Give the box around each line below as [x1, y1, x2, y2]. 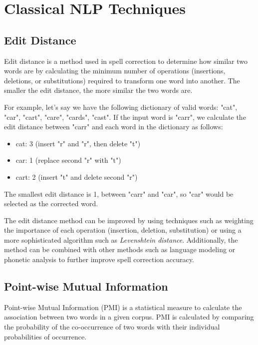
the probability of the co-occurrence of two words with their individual [4, 322, 220, 332]
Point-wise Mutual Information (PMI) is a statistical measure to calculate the [4, 302, 242, 312]
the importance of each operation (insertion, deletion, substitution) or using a [4, 225, 242, 235]
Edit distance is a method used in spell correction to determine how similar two [4, 55, 248, 66]
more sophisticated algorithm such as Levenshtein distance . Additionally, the [4, 234, 238, 245]
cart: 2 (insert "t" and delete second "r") [15, 171, 138, 182]
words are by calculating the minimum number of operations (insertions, [4, 65, 226, 76]
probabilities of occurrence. [4, 331, 87, 342]
